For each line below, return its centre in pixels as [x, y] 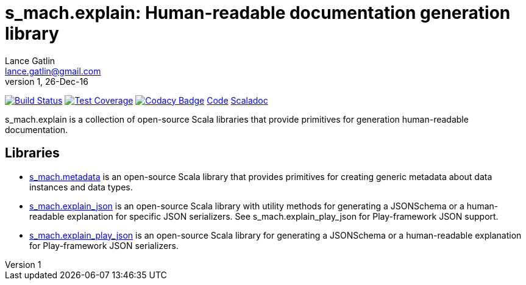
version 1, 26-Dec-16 [47, 81]
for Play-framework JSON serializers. [104, 245]
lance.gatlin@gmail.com [53, 71]
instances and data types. [81, 187]
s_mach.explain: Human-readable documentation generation [258, 13]
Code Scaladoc [237, 100]
